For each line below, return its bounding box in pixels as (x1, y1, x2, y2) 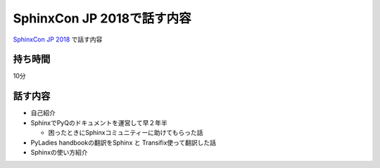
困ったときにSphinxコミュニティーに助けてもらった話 (48, 129, 203, 137)
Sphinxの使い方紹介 (30, 148, 88, 156)
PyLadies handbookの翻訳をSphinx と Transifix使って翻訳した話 (30, 138, 217, 147)
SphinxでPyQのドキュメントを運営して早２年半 (30, 118, 168, 127)
